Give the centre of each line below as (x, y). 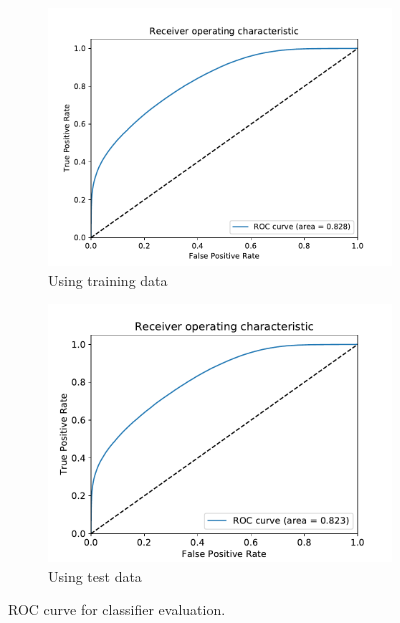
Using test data (95, 575)
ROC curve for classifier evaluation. (117, 609)
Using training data (108, 279)
